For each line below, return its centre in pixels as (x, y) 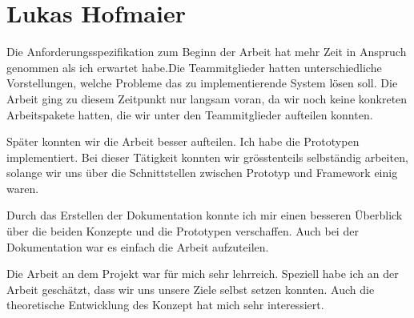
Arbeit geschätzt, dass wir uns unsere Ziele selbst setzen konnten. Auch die (191, 289)
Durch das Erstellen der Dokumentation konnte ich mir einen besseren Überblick (205, 215)
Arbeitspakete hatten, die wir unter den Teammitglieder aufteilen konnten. (190, 114)
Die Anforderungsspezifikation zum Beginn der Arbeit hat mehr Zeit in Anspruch (207, 52)
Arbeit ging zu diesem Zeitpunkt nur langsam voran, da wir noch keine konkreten (207, 98)
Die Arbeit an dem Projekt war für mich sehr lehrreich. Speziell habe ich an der (203, 274)
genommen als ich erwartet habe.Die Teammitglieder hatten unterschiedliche (194, 67)
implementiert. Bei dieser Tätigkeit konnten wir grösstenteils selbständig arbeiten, (207, 157)
